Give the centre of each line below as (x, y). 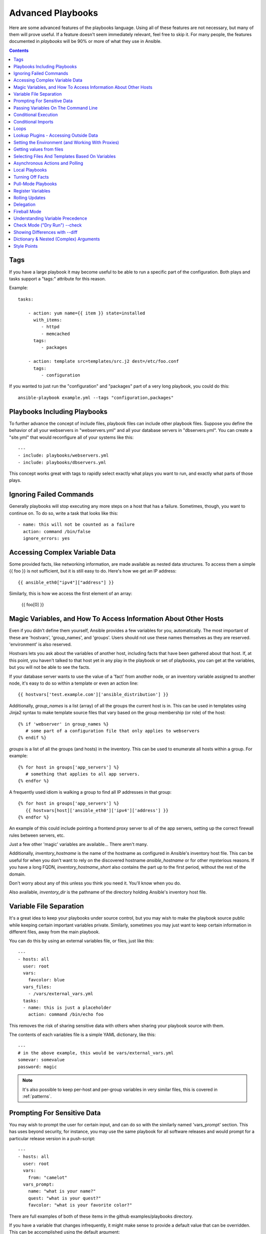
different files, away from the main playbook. (54, 932)
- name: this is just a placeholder (67, 1008)
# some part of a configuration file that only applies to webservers (113, 731)
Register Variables (32, 191)
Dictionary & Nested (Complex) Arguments (57, 239)
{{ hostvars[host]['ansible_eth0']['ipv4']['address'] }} (97, 810)
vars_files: (37, 987)
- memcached (55, 334)
